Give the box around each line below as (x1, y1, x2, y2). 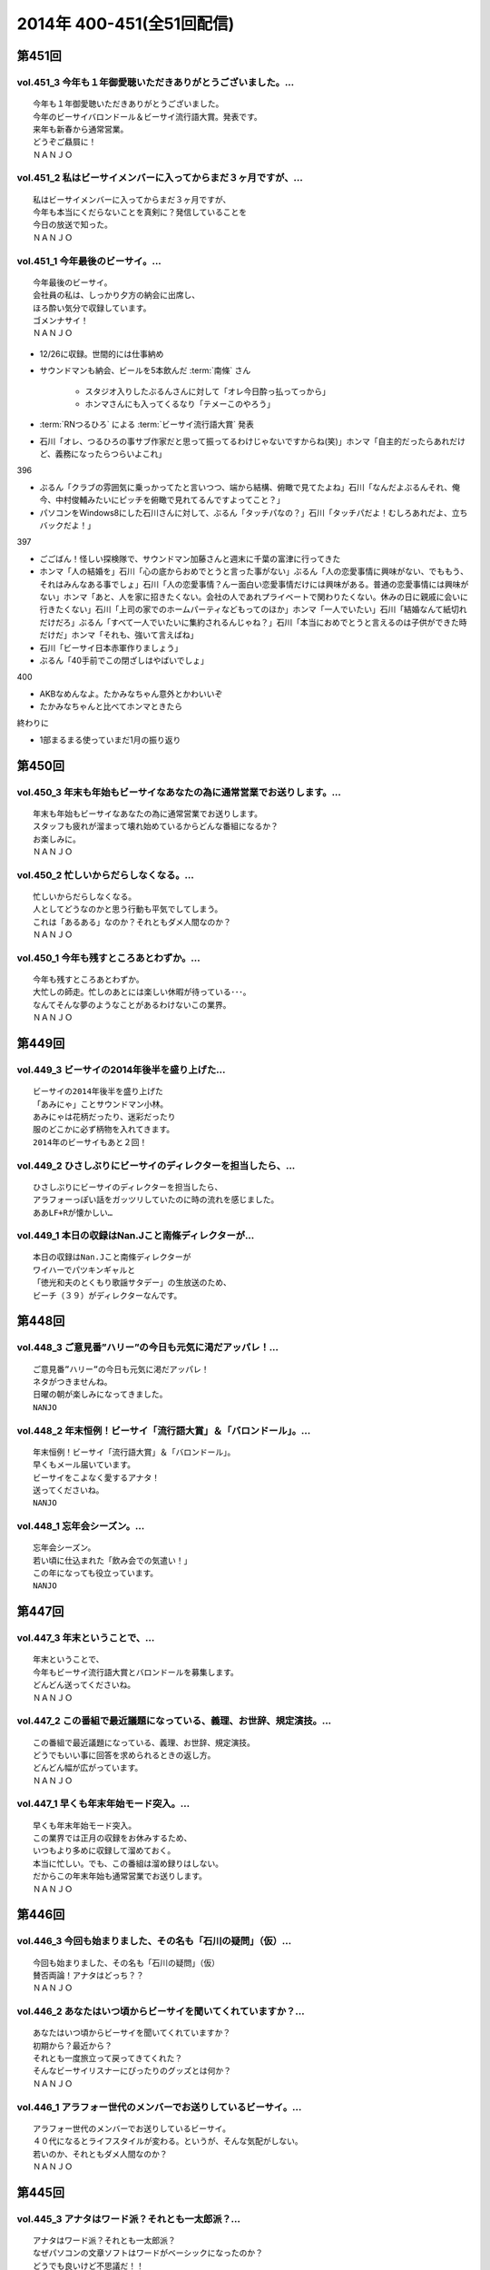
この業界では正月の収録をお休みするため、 (33, 1833, 192, 1843)
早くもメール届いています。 (33, 1460, 136, 1470)
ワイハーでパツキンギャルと (33, 1265, 136, 1275)
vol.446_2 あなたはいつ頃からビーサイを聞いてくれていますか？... (16, 2005, 305, 2018)
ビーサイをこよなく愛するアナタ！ (33, 1472, 161, 1483)
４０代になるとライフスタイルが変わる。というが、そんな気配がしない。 (33, 2137, 303, 2147)
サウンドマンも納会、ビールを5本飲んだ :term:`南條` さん (39, 365, 251, 376)
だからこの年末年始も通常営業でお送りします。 (33, 1871, 208, 1881)
